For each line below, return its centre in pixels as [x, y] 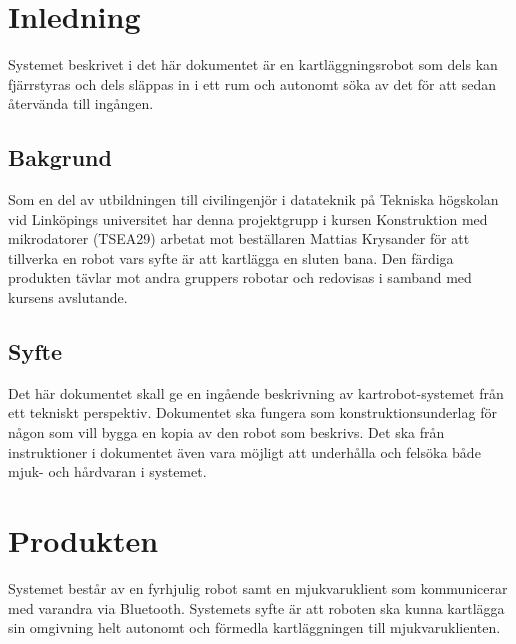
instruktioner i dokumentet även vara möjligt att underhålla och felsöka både [244, 451]
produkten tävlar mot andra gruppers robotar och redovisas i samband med [240, 277]
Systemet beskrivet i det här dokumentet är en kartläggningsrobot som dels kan [253, 64]
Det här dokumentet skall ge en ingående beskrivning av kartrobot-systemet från [256, 392]
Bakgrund [60, 157]
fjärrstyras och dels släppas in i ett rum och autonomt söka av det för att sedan [252, 83]
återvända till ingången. [81, 103]
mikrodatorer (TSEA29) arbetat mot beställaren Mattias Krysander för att [239, 238]
